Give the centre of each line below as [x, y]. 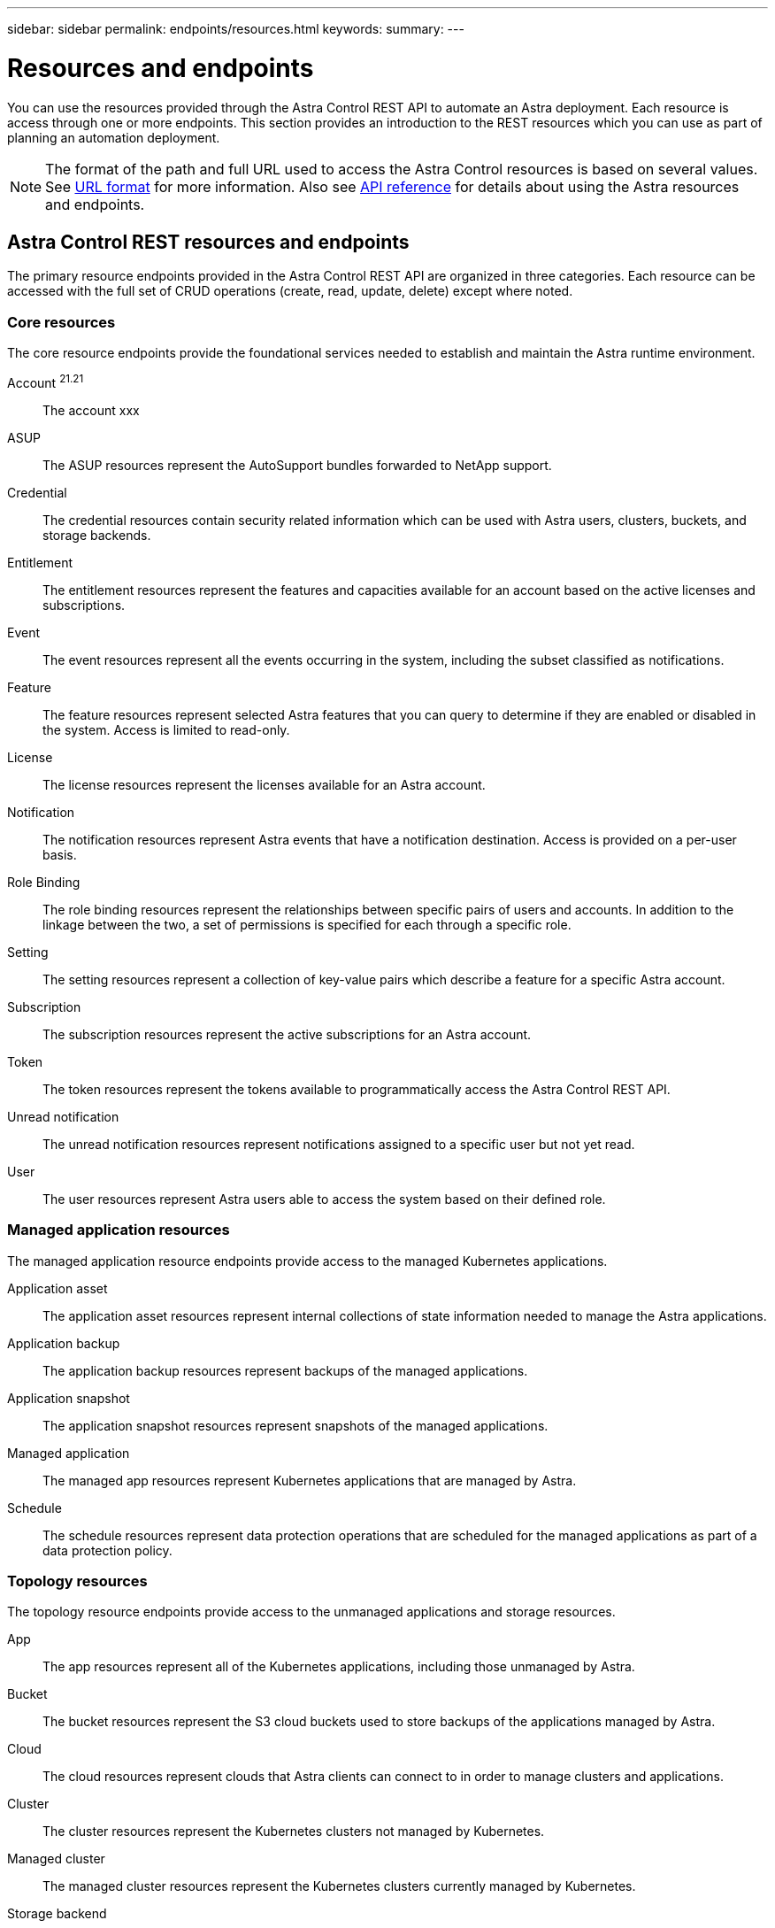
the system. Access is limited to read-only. [166, 729]
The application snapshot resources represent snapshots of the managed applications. [295, 1425]
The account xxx [91, 410]
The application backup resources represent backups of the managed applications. [285, 1370]
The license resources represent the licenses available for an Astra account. [264, 784]
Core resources [61, 322]
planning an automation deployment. [114, 137]
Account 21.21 [46, 382]
